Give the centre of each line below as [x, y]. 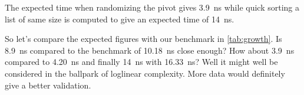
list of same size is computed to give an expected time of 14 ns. [120, 19]
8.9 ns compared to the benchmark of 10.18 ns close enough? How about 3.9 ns [150, 50]
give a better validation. [48, 85]
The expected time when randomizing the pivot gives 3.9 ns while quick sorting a [152, 7]
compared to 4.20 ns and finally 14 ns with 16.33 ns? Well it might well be [141, 62]
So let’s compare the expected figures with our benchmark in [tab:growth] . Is [143, 39]
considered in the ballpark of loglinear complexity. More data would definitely [145, 73]
